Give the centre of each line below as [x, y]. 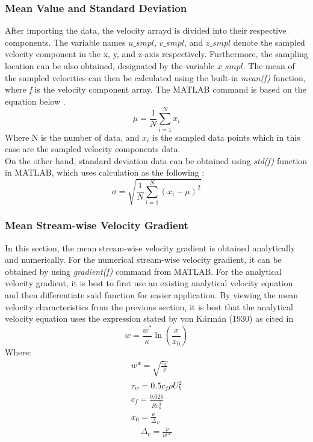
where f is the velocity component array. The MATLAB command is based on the [156, 89]
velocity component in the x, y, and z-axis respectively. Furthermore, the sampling [156, 54]
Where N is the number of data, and [72, 137]
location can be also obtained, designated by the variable [110, 66]
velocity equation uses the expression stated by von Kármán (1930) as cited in [149, 318]
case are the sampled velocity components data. [93, 149]
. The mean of [269, 66]
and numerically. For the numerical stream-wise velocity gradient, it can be [143, 259]
